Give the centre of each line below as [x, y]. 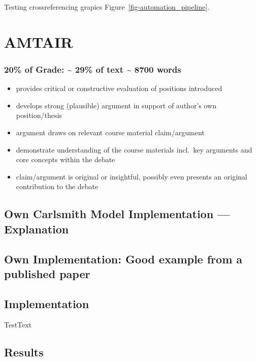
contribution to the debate [57, 186]
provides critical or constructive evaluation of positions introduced [119, 88]
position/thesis [39, 115]
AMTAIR [39, 41]
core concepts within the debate [66, 159]
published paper [47, 273]
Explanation [37, 229]
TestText [18, 325]
